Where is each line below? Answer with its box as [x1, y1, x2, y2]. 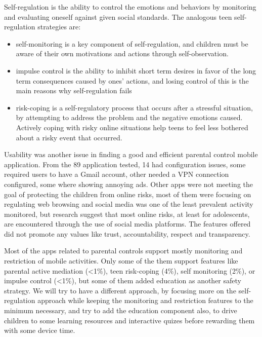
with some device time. [4, 325, 75, 335]
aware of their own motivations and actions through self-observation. [16, 48, 229, 59]
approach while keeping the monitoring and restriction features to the [37, 295, 253, 306]
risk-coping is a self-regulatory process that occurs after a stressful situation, [16, 102, 253, 113]
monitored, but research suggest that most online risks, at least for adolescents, [4, 208, 250, 219]
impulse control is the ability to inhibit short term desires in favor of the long [16, 65, 256, 76]
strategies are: [37, 21, 81, 32]
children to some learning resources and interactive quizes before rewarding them [4, 315, 255, 325]
